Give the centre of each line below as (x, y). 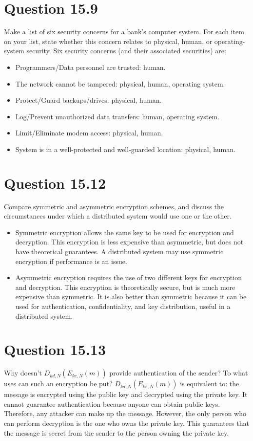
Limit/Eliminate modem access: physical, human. (89, 133)
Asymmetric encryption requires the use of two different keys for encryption (128, 277)
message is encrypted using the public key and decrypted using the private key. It (126, 394)
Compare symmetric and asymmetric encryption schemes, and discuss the (114, 206)
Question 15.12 (55, 183)
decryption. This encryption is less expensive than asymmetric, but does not (129, 242)
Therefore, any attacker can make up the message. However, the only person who (125, 413)
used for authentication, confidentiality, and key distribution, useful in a (123, 306)
